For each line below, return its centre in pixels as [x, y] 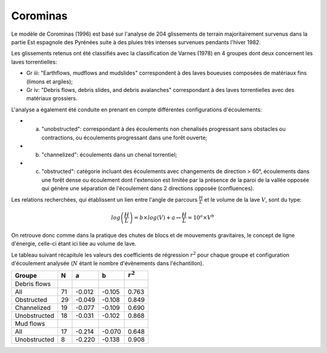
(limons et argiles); [49, 81]
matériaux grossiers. [52, 98]
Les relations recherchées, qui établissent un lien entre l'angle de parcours [104, 199]
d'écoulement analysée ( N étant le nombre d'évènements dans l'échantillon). [107, 263]
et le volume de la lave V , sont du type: [253, 199]
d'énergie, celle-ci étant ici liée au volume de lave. [74, 244]
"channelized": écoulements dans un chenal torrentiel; [109, 154]
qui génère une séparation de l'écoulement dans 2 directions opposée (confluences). [148, 188]
